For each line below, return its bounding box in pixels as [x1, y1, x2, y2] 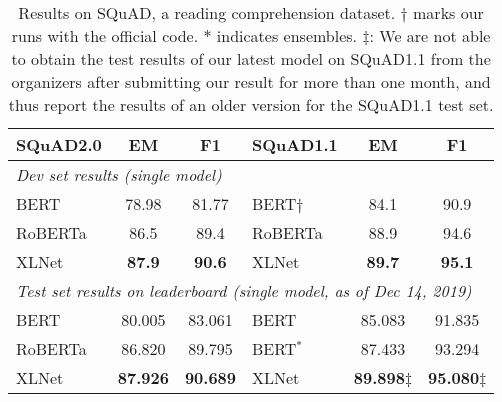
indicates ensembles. [216, 24, 358, 47]
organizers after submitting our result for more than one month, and [11, 70, 491, 93]
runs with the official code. [11, 24, 199, 47]
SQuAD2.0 [16, 133, 102, 156]
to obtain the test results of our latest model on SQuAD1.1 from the [11, 47, 491, 70]
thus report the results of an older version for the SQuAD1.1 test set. [8, 93, 494, 116]
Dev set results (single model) [16, 163, 222, 186]
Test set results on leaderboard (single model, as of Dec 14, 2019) [16, 279, 472, 302]
